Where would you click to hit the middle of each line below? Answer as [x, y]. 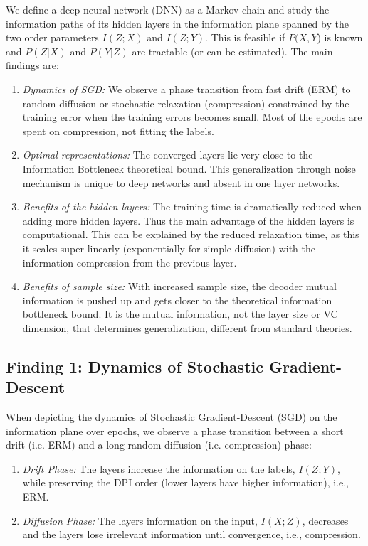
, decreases [325, 520]
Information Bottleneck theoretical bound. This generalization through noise [189, 168]
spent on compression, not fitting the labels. [118, 130]
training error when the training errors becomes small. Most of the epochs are [192, 117]
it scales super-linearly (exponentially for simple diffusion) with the [169, 248]
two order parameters [52, 37]
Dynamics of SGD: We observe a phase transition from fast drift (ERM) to [186, 89]
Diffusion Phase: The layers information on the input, [140, 520]
